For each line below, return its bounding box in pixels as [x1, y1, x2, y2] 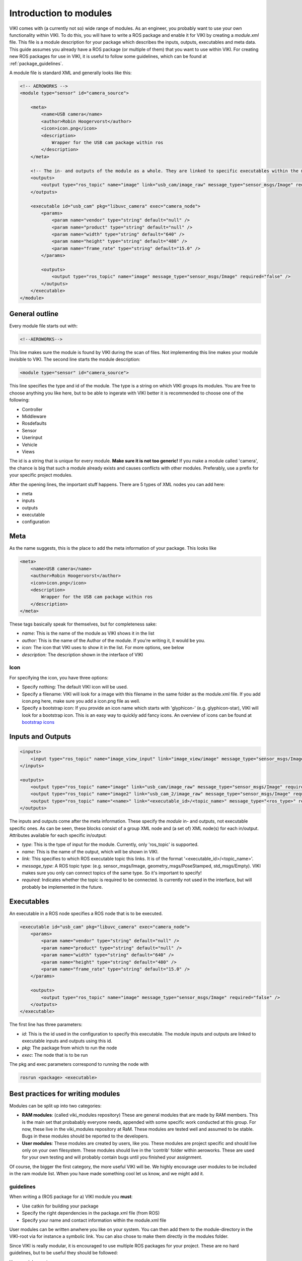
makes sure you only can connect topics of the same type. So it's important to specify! [22, 870, 202, 876]
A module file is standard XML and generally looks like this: [9, 70, 132, 76]
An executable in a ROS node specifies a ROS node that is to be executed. [9, 910, 163, 916]
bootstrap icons [22, 719, 55, 725]
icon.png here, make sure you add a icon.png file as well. [22, 698, 140, 704]
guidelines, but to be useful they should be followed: [9, 1250, 118, 1256]
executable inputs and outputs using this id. [22, 1038, 113, 1044]
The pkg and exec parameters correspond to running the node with [9, 1061, 149, 1067]
